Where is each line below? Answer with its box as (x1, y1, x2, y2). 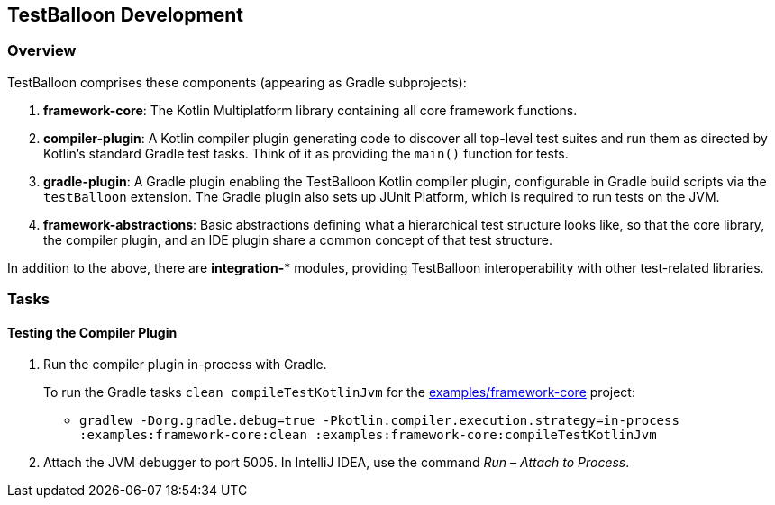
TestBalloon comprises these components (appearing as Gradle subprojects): (7, 74, 467, 90)
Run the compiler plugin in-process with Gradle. (43, 356, 327, 373)
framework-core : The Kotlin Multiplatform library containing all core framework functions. (43, 102, 578, 118)
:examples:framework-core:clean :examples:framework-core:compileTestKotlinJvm (79, 428, 657, 443)
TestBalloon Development (7, 4, 243, 26)
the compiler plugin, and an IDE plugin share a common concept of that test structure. (43, 231, 552, 248)
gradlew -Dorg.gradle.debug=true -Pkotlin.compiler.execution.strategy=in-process (79, 413, 679, 428)
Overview (7, 41, 77, 60)
